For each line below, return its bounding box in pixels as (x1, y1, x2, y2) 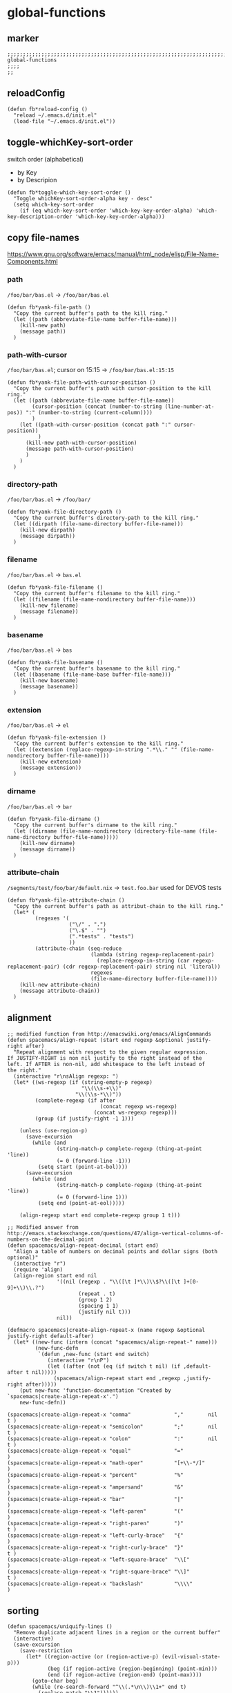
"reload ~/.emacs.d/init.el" (13, 112, 97, 119)
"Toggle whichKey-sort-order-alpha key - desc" (13, 195, 153, 202)
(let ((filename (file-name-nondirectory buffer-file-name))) (13, 596, 196, 603)
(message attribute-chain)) (19, 987, 100, 994)
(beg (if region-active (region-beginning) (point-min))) (47, 1665, 217, 1672)
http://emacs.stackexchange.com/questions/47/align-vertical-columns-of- (7, 1230, 224, 1237)
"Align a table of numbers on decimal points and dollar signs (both (13, 1248, 217, 1255)
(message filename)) (19, 608, 79, 615)
